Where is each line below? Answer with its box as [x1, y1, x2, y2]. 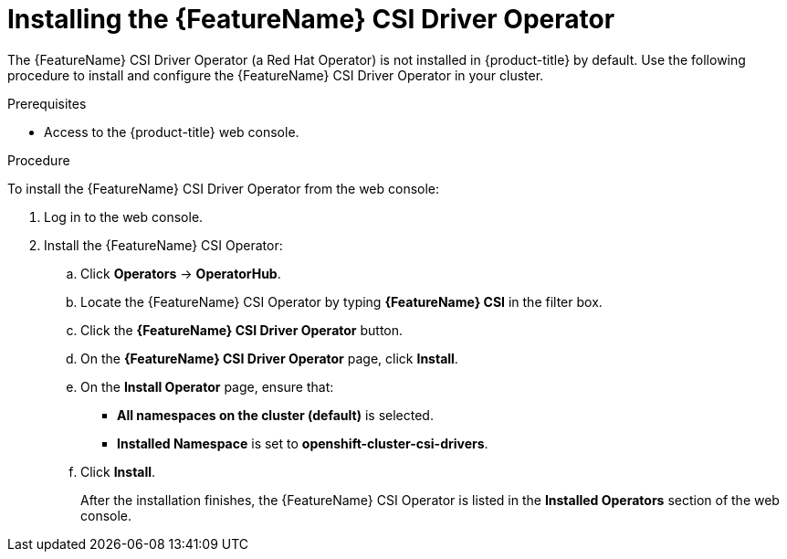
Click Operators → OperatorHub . [80, 265, 281, 281]
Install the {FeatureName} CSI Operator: [44, 237, 283, 253]
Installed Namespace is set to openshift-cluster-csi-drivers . [117, 435, 488, 451]
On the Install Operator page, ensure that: [80, 378, 334, 395]
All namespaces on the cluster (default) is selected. [117, 406, 434, 423]
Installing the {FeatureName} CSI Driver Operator [7, 4, 615, 35]
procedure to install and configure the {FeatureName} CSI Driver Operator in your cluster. [7, 67, 544, 83]
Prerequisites [7, 95, 87, 111]
